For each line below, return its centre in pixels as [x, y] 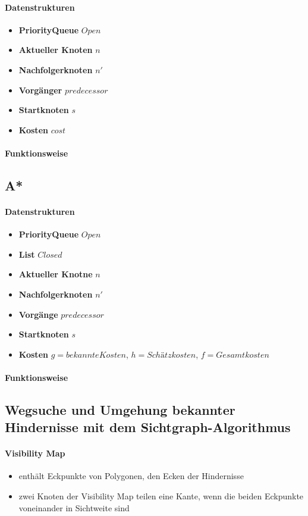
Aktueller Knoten [56, 50]
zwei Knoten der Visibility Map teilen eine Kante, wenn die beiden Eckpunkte [161, 496]
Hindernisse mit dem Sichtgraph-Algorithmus [148, 427]
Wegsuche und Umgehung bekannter [120, 409]
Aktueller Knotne [56, 274]
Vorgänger [40, 90]
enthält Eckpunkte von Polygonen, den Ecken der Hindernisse [131, 476]
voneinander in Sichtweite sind [74, 507]
